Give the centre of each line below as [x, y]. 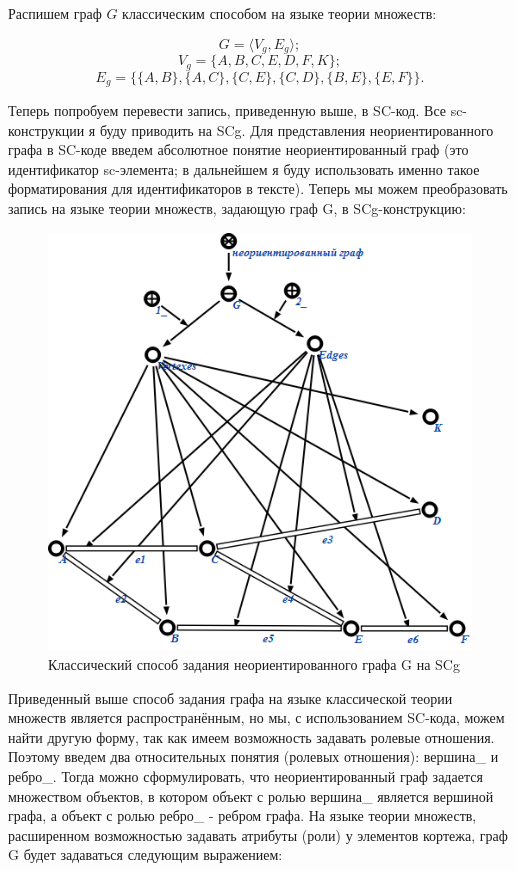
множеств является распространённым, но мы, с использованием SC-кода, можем [256, 717]
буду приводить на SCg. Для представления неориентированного [296, 129]
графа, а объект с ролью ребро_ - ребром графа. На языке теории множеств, [242, 815]
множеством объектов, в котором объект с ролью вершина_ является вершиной [251, 795]
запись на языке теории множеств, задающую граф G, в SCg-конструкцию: [237, 207]
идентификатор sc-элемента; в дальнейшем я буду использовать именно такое [244, 168]
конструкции [46, 129]
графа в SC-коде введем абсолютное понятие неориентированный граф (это [238, 149]
